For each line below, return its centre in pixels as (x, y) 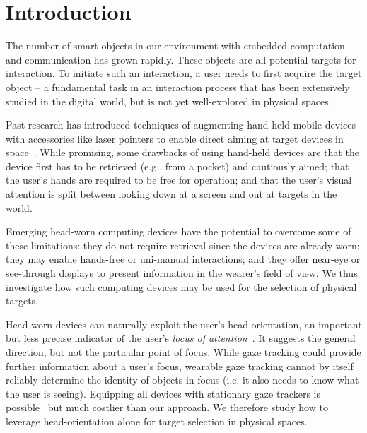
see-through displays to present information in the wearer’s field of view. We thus (182, 273)
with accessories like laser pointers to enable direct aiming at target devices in (175, 138)
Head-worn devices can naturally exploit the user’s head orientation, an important (184, 324)
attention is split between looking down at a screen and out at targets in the (171, 194)
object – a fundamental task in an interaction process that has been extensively (178, 87)
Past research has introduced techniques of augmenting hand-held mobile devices (181, 125)
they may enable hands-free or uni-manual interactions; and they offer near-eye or (183, 259)
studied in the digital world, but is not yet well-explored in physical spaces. (169, 101)
